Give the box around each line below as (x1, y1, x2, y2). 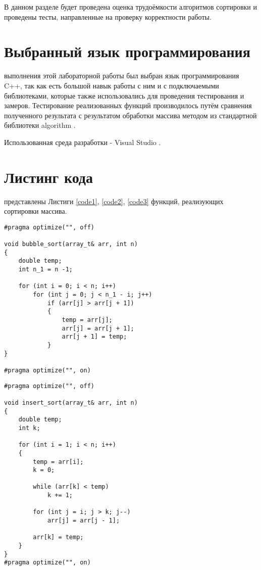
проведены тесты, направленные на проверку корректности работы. (4, 11, 212, 22)
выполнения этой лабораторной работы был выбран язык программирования (4, 70, 239, 81)
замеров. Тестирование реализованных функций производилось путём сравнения (4, 100, 252, 111)
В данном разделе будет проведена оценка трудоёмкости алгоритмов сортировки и (4, 2, 257, 12)
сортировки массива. (4, 206, 67, 216)
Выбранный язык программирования (4, 41, 250, 62)
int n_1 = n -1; (18, 266, 73, 273)
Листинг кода (4, 166, 93, 187)
